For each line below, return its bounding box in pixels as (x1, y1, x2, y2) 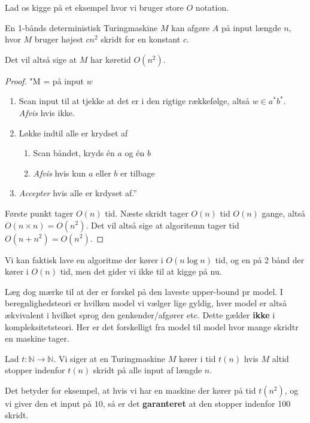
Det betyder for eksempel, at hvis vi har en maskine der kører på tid (5, 384, 256, 396)
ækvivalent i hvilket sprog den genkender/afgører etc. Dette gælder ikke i (5, 308, 275, 321)
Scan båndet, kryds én (33, 147, 115, 159)
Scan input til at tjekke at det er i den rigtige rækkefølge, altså (19, 95, 250, 107)
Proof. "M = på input (5, 74, 84, 87)
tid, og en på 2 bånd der (215, 253, 305, 266)
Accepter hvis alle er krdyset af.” (19, 187, 137, 199)
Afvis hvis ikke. (19, 106, 75, 118)
